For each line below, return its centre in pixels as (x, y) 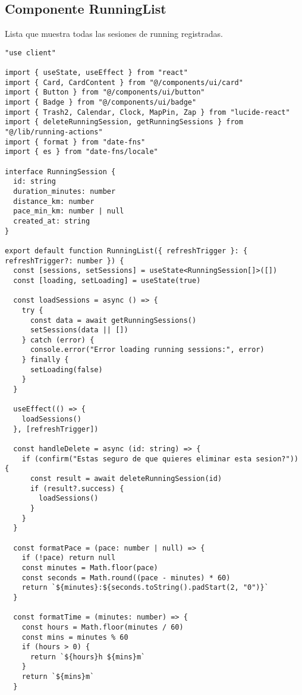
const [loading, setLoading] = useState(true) (107, 280)
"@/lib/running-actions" (54, 132)
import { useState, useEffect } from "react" (96, 73)
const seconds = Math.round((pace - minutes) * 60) (126, 578)
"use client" (30, 53)
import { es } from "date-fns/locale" (81, 152)
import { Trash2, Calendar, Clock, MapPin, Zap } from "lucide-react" (147, 112)
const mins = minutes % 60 (75, 637)
